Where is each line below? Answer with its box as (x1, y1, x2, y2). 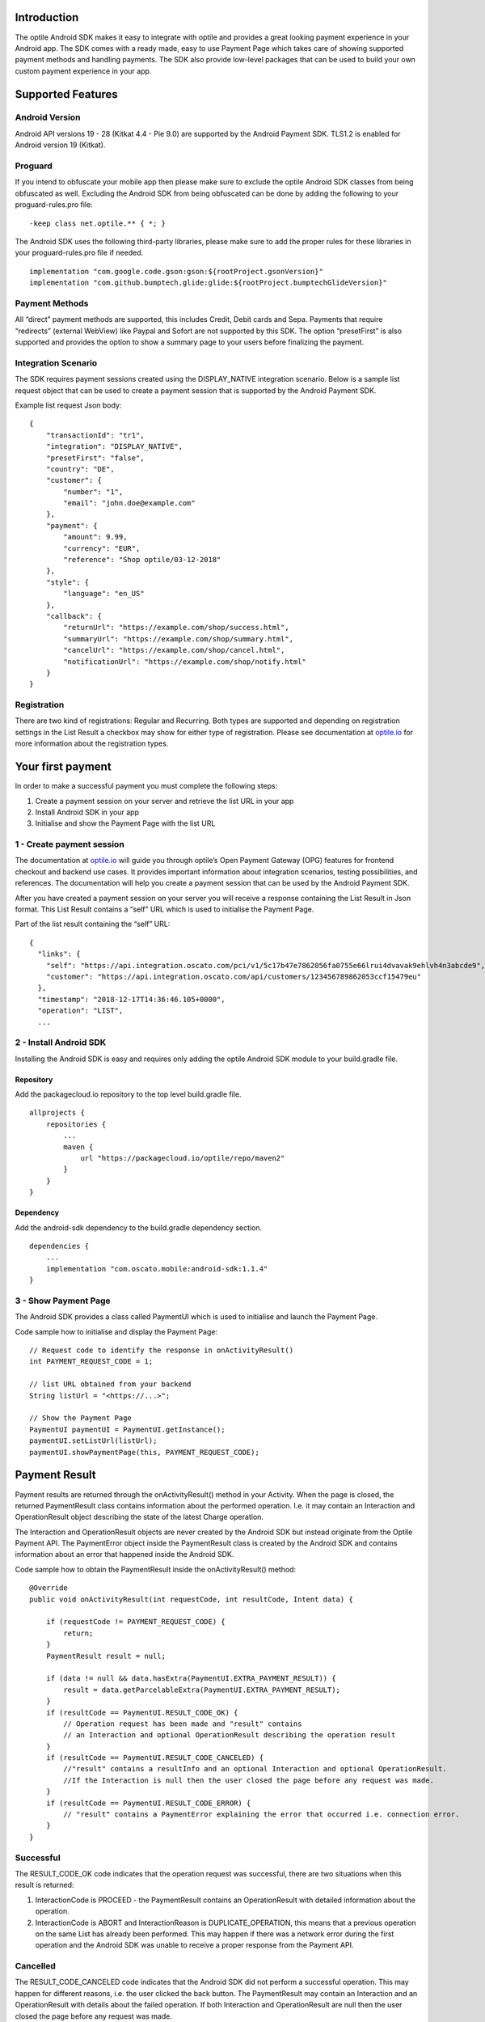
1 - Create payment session (15, 839, 124, 850)
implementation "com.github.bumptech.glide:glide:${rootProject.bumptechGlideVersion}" (29, 278, 388, 287)
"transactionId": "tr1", (45, 430, 145, 440)
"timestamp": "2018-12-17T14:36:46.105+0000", (37, 995, 226, 1004)
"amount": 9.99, (63, 532, 128, 542)
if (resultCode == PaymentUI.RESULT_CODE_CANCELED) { (45, 1753, 264, 1762)
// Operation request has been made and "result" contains (63, 1719, 302, 1728)
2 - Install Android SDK (15, 1037, 107, 1048)
